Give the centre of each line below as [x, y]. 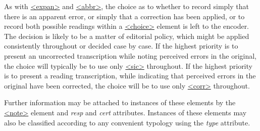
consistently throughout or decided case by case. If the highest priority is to [121, 46]
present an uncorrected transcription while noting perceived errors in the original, [130, 55]
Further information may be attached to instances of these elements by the [120, 102]
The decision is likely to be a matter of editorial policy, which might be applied [127, 36]
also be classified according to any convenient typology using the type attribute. [127, 122]
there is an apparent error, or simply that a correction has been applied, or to [124, 16]
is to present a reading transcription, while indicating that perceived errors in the [130, 76]
